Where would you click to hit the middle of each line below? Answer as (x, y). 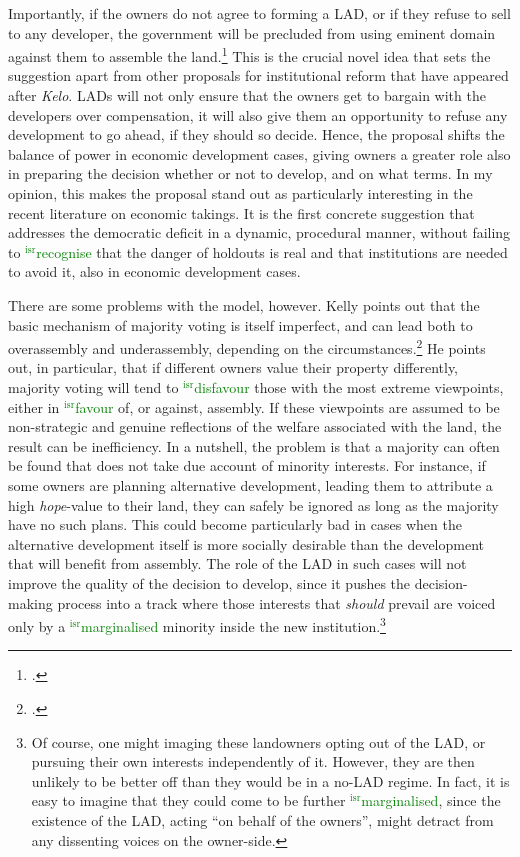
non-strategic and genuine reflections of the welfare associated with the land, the (255, 426)
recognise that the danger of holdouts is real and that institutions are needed (272, 251)
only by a (37, 625)
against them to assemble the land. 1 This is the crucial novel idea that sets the (249, 54)
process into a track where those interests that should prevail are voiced (276, 602)
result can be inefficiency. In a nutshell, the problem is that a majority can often (254, 445)
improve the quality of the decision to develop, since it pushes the (209, 582)
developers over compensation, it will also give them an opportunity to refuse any (258, 114)
